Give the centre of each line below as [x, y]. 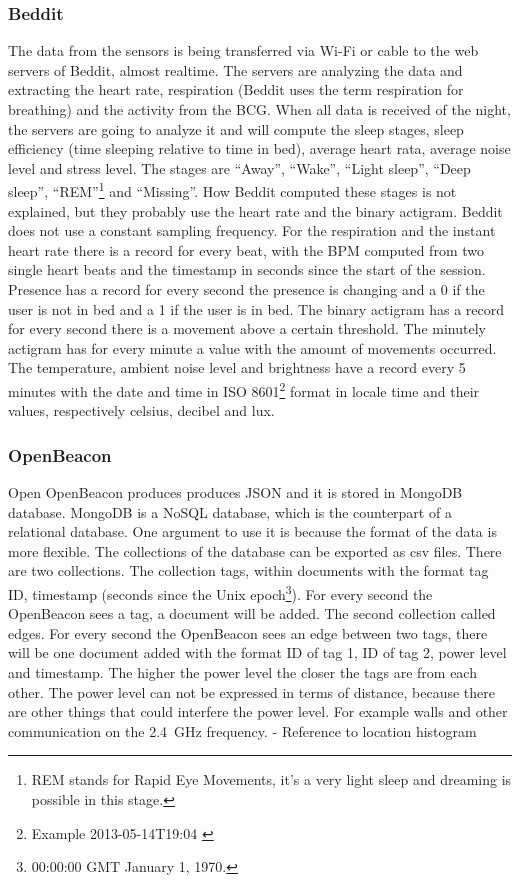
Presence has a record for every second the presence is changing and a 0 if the [246, 289]
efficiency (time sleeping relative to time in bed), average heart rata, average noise [259, 148]
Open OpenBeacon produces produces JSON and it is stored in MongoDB [235, 492]
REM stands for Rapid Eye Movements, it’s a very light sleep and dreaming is [271, 779]
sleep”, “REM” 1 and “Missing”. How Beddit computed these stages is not [232, 190]
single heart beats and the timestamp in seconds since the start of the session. [247, 269]
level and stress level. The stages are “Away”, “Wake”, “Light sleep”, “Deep [239, 167]
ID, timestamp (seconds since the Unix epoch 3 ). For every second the [220, 592]
